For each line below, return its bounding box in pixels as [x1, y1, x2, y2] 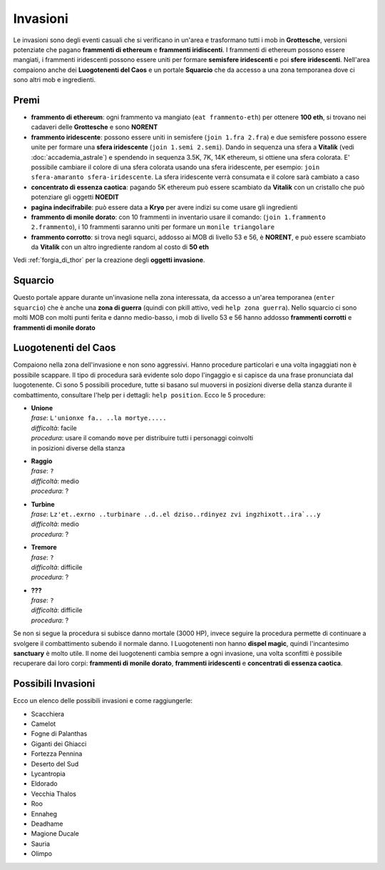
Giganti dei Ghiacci [31, 739, 87, 748]
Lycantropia [31, 769, 66, 778]
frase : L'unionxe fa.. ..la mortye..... [31, 414, 167, 423]
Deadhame [31, 819, 63, 828]
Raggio [31, 457, 53, 465]
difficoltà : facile [31, 423, 78, 432]
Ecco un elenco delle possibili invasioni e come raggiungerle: [13, 697, 192, 705]
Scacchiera [31, 709, 64, 718]
